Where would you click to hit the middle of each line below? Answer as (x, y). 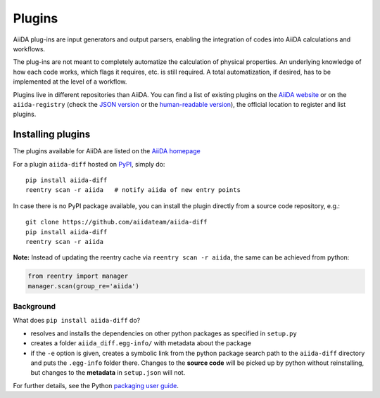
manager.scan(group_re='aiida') (84, 286)
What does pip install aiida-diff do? (77, 321)
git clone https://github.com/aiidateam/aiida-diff (116, 222)
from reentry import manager (78, 276)
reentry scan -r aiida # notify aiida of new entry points (133, 190)
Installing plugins (52, 135)
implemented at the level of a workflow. (70, 82)
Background (34, 307)
